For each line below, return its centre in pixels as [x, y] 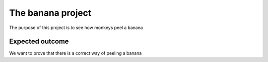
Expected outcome [39, 42]
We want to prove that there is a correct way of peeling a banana [75, 53]
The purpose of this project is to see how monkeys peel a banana [76, 28]
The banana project [50, 13]
